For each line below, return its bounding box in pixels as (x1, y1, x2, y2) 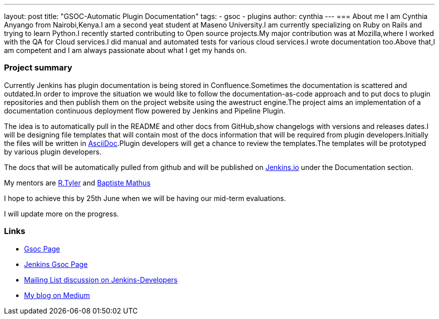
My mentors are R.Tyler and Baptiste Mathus (4, 178, 151, 187)
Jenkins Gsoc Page (24, 259, 88, 268)
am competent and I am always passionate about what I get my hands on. (4, 46, 247, 54)
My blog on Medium (24, 290, 90, 299)
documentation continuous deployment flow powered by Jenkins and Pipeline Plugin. (4, 106, 285, 115)
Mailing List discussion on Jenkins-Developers (24, 275, 178, 284)
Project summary (4, 62, 73, 73)
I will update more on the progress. (4, 209, 119, 218)
